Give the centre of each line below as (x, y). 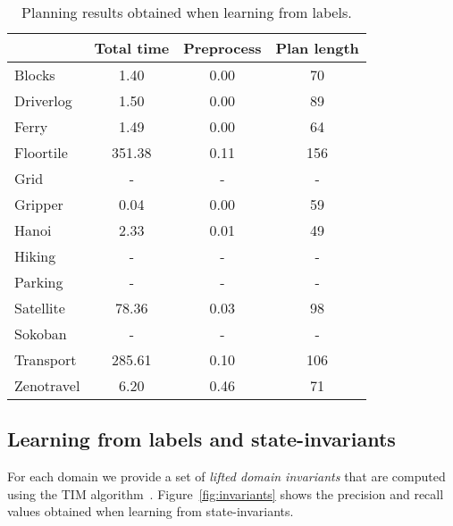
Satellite (40, 308)
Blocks (35, 75)
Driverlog (43, 100)
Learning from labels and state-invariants (201, 439)
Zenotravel (47, 385)
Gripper (39, 204)
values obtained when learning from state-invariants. (151, 511)
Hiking (35, 256)
